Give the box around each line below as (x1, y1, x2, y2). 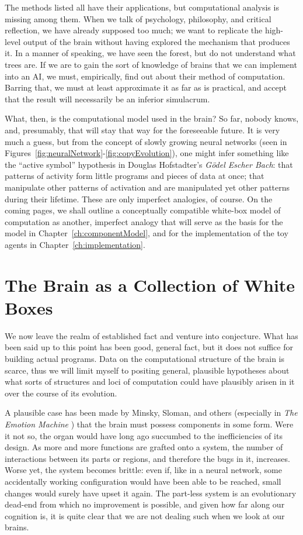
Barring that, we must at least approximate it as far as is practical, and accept (5, 81, 287, 94)
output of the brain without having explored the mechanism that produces (23, 35, 290, 47)
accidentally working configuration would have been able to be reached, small (5, 475, 281, 487)
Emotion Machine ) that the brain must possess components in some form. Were (5, 417, 294, 430)
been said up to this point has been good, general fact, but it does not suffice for (5, 341, 293, 353)
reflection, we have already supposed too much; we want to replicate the (5, 24, 263, 36)
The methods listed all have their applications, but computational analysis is (5, 1, 279, 13)
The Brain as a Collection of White (5, 272, 295, 296)
